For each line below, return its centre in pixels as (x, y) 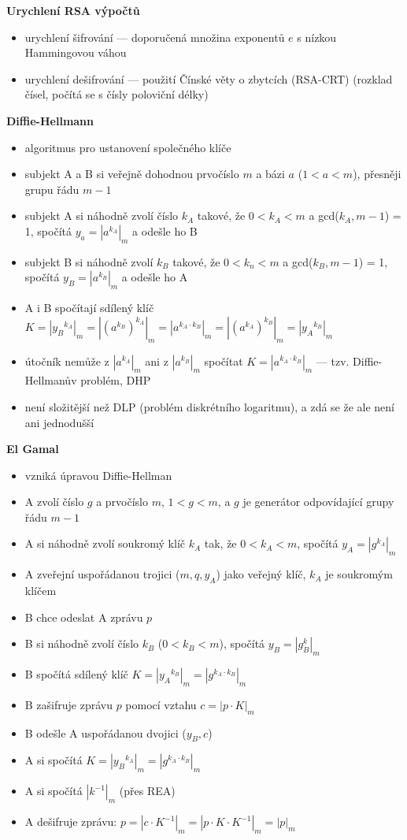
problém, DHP (116, 380)
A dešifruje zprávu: (71, 821)
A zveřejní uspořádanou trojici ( (102, 574)
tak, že (220, 543)
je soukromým (359, 574)
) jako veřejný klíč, (261, 574)
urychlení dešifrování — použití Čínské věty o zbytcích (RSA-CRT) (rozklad (209, 78)
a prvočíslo (122, 502)
